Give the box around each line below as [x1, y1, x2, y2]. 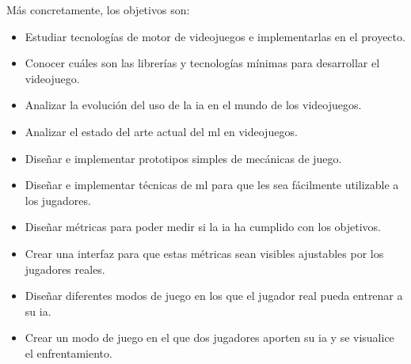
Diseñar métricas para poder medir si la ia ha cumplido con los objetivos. [25, 218, 381, 235]
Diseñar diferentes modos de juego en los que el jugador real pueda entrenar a [25, 287, 403, 304]
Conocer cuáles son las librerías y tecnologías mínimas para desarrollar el [25, 55, 380, 71]
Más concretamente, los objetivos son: [6, 2, 190, 17]
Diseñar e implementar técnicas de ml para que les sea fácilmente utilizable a [25, 176, 399, 193]
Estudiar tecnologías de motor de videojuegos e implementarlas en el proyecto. [25, 28, 405, 44]
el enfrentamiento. [25, 344, 112, 361]
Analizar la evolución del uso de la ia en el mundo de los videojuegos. [25, 97, 362, 113]
